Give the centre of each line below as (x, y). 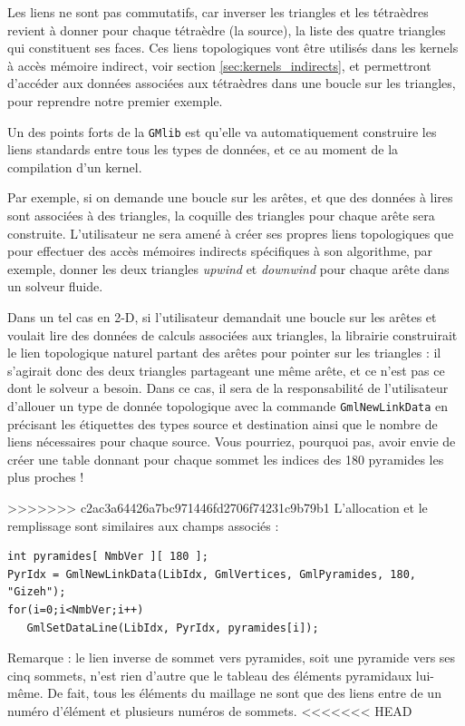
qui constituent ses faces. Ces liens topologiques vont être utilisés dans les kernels (233, 48)
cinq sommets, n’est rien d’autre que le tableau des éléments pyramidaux (210, 675)
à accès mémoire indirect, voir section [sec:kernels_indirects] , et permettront (219, 65)
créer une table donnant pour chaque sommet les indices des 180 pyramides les (226, 459)
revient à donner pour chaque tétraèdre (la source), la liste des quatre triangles (227, 29)
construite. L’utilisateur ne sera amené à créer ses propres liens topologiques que (231, 233)
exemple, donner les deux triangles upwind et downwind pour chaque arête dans (228, 268)
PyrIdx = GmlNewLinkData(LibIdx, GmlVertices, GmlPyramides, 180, (212, 574)
